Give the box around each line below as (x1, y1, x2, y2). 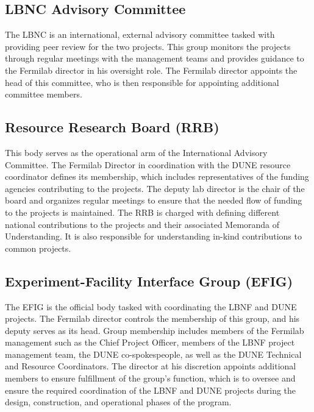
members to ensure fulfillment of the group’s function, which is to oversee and (5, 372, 296, 385)
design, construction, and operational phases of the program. (5, 396, 232, 408)
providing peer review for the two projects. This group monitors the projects (5, 40, 291, 52)
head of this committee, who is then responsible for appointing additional (5, 76, 279, 88)
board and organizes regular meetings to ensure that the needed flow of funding (5, 194, 302, 207)
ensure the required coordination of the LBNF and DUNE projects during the (5, 383, 296, 396)
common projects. (5, 241, 71, 254)
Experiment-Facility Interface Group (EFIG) (5, 271, 293, 290)
